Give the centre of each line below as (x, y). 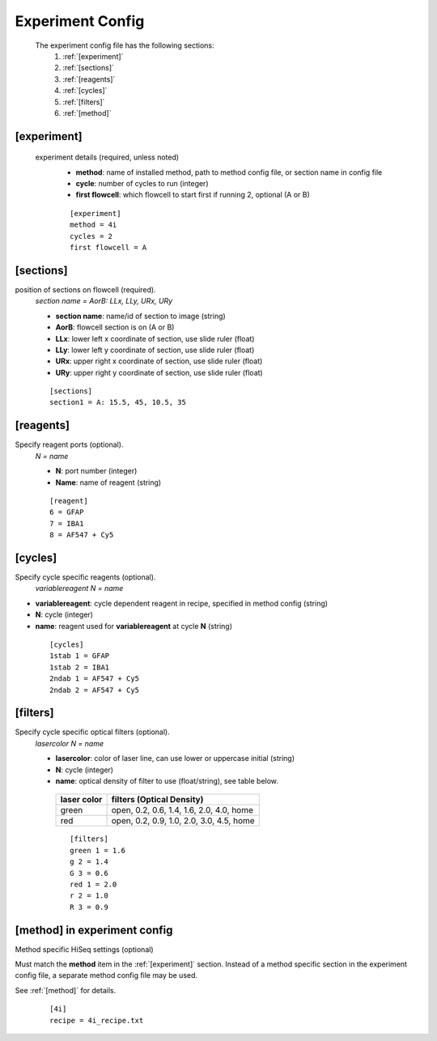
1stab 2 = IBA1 (80, 667)
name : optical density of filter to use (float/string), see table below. (167, 780)
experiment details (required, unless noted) (107, 157)
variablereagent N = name (79, 588)
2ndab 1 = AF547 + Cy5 (95, 679)
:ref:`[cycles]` (85, 91)
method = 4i (93, 225)
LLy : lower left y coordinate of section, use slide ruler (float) (155, 350)
